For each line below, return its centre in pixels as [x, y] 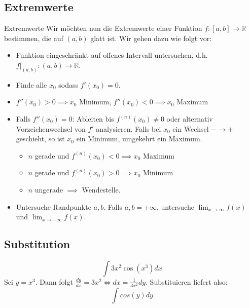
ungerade [49, 189]
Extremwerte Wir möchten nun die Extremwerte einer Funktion [103, 28]
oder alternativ [190, 119]
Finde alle [31, 84]
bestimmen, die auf [34, 38]
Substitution [37, 244]
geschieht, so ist [40, 139]
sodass [68, 84]
